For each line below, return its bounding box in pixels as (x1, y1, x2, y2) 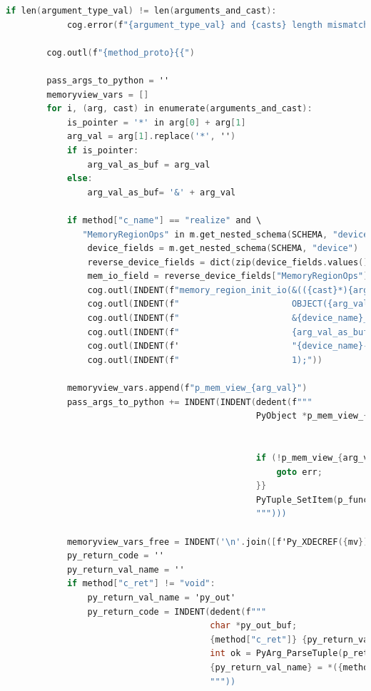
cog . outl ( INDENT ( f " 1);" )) (87, 354, 322, 365)
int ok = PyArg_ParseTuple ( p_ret (210, 648, 369, 659)
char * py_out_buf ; (210, 620, 298, 631)
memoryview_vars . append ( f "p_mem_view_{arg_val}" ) (66, 383, 308, 394)
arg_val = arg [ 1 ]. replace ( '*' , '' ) (66, 131, 236, 142)
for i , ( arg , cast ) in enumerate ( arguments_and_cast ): (46, 103, 312, 114)
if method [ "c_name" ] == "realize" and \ (66, 215, 262, 225)
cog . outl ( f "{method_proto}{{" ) (46, 47, 195, 58)
